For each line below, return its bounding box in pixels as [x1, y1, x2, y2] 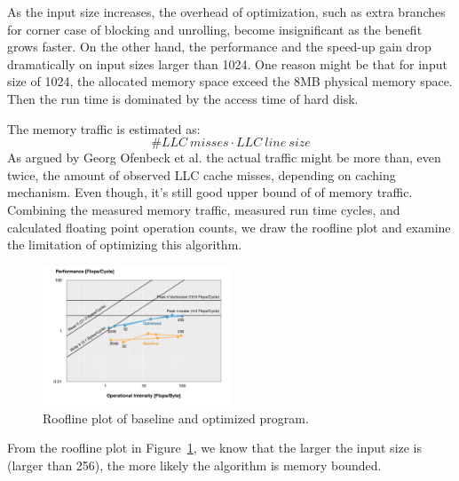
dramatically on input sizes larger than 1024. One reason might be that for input [7, 54, 447, 73]
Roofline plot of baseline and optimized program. [43, 408, 309, 427]
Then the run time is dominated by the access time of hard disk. [7, 89, 359, 107]
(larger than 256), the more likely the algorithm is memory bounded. [7, 455, 382, 474]
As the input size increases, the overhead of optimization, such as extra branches [7, 3, 446, 20]
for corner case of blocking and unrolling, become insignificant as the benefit [7, 20, 423, 38]
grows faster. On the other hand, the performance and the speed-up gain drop [7, 37, 431, 56]
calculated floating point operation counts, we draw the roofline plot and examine [7, 217, 451, 236]
